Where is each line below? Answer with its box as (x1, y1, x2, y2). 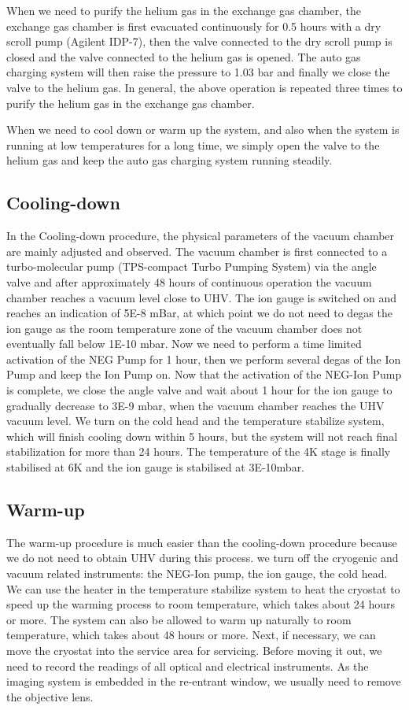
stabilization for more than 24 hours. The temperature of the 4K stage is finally (6, 443, 391, 460)
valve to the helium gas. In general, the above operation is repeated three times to (6, 79, 403, 95)
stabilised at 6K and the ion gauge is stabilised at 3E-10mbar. (6, 459, 305, 475)
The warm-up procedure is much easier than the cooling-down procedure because (6, 534, 397, 550)
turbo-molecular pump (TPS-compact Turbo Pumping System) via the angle (6, 258, 377, 275)
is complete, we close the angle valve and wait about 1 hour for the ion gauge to (6, 382, 392, 398)
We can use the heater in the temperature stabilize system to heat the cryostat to (6, 580, 400, 597)
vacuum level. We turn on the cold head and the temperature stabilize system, (6, 412, 385, 429)
